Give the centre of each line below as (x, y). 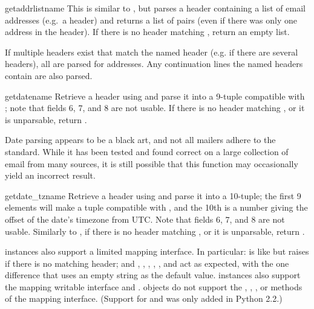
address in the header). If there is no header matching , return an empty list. (147, 32)
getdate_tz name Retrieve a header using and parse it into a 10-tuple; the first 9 (153, 195)
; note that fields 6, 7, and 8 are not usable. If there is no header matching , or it (155, 108)
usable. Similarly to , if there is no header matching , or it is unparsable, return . (155, 231)
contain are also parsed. (49, 75)
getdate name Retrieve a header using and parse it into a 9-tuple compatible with (155, 96)
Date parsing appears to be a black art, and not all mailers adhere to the (140, 140)
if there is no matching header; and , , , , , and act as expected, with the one (147, 263)
